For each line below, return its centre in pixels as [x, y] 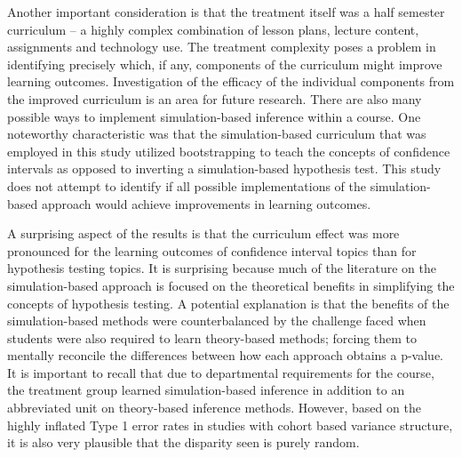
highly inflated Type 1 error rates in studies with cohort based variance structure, [230, 425]
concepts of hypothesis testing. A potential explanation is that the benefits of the [228, 303]
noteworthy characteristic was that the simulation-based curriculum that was [217, 134]
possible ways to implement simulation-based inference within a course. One [214, 116]
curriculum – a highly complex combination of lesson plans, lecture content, [213, 29]
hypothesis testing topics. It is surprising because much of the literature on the [222, 268]
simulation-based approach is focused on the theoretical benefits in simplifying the [231, 285]
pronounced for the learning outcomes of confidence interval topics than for [212, 250]
